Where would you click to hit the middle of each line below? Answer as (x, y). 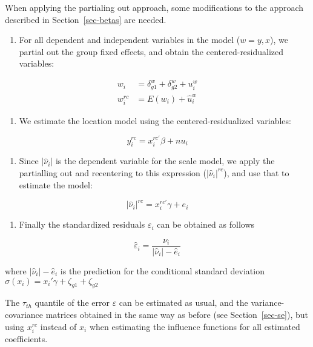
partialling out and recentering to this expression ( (113, 172)
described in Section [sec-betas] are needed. (86, 19)
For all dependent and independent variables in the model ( (130, 40)
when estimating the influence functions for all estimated (195, 326)
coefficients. (26, 338)
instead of (58, 326)
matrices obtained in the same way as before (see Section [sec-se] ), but (177, 314)
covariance (24, 314)
